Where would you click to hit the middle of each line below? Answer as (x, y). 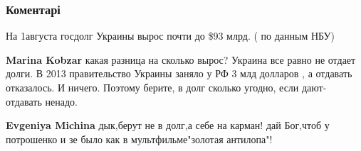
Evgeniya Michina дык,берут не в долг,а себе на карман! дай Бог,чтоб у (168, 125)
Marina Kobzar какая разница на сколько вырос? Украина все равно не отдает (181, 59)
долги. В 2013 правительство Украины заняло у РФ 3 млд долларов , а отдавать (179, 73)
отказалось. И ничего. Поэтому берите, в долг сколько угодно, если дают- (166, 87)
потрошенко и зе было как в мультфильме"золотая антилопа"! (139, 139)
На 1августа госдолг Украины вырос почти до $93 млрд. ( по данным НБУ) (170, 36)
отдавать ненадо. (42, 101)
